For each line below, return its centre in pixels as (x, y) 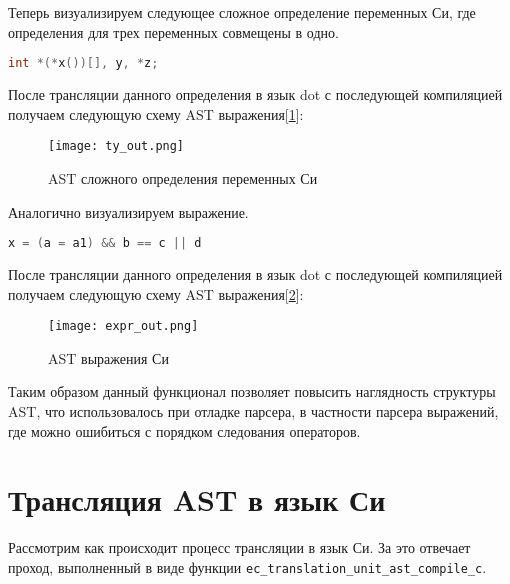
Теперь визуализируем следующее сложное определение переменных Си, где (242, 12)
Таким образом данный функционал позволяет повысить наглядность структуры (252, 391)
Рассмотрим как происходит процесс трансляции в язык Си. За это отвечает (239, 547)
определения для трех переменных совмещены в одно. (173, 31)
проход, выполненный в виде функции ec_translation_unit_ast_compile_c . (247, 566)
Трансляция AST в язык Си (197, 499)
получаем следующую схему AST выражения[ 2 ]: (156, 293)
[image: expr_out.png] (123, 326)
